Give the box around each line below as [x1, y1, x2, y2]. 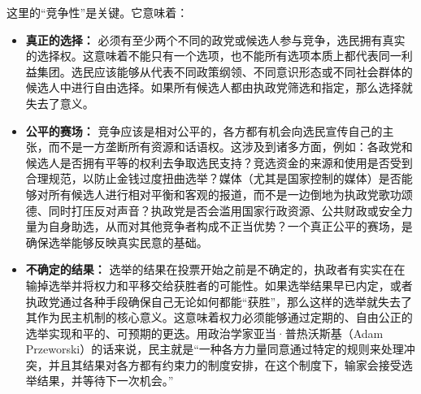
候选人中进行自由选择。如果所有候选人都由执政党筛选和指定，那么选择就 [25, 79, 413, 96]
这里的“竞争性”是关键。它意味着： [7, 4, 189, 20]
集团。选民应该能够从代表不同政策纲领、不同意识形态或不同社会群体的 [37, 63, 413, 80]
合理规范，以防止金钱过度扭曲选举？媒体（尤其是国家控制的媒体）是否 [25, 170, 401, 187]
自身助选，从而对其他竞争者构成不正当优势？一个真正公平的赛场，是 [48, 218, 413, 235]
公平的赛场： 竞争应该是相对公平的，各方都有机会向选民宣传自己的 [25, 122, 383, 139]
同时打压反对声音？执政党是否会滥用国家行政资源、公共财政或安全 [48, 201, 401, 219]
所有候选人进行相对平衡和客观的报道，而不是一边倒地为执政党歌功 [48, 185, 401, 202]
